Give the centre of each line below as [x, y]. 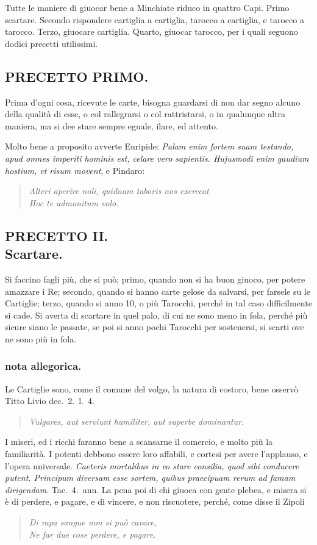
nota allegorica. [43, 366]
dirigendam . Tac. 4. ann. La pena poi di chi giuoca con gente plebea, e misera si [156, 489]
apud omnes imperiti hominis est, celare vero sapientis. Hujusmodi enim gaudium [157, 158]
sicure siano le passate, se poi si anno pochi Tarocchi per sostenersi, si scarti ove [155, 327]
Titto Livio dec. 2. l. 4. [50, 401]
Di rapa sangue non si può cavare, [93, 522]
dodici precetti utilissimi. [52, 43]
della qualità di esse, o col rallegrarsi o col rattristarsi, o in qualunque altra [145, 114]
